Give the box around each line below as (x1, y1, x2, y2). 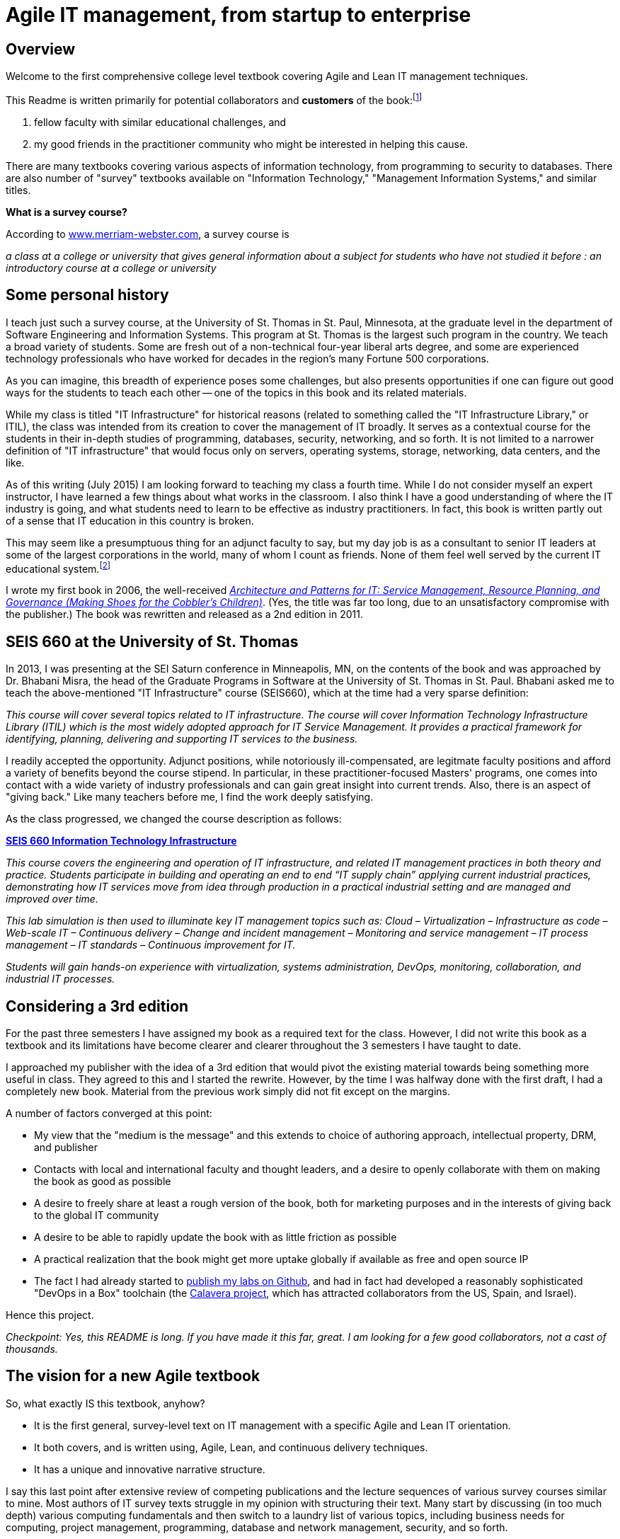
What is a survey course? (6, 205, 127, 218)
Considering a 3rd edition (6, 997, 189, 1015)
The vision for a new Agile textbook (6, 1367, 260, 1385)
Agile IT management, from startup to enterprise (6, 3, 471, 27)
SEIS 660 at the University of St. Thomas (6, 632, 299, 651)
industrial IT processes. (6, 973, 115, 985)
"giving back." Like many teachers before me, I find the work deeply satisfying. (6, 791, 374, 803)
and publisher (34, 1141, 98, 1154)
